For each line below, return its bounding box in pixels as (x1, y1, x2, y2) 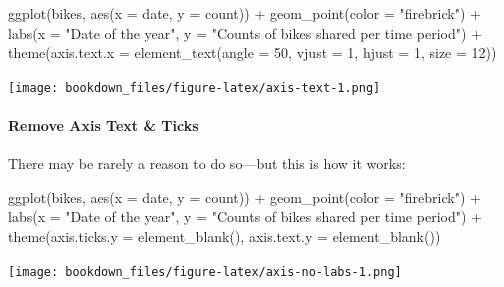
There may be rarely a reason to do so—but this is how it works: (8, 153, 406, 174)
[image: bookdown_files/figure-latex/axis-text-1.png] (8, 80, 381, 95)
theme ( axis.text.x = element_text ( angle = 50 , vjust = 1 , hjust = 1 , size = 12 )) (8, 42, 497, 63)
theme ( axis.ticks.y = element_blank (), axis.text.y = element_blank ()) (8, 226, 441, 247)
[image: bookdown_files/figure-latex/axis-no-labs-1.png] (8, 264, 402, 279)
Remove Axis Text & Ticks (8, 115, 199, 136)
